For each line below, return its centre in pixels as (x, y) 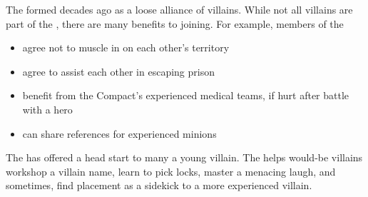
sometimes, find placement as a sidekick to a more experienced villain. (159, 185)
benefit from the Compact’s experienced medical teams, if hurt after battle (186, 95)
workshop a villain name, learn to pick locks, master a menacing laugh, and (171, 171)
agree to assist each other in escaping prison (118, 71)
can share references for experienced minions (119, 133)
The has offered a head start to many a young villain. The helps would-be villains (184, 157)
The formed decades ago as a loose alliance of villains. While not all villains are (179, 9)
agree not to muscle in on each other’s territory (126, 47)
